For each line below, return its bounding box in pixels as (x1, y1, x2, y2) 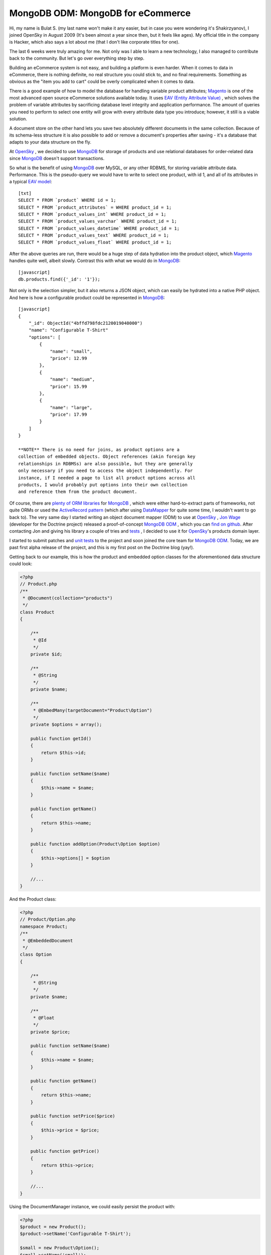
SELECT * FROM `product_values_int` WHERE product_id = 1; (18, 211, 167, 217)
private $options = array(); (30, 722, 102, 727)
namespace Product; (20, 924, 68, 929)
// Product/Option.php (20, 917, 76, 922)
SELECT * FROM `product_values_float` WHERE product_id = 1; (18, 239, 172, 245)
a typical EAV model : (9, 179, 52, 185)
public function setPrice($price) (30, 1113, 115, 1119)
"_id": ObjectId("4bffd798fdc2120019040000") (28, 320, 143, 326)
